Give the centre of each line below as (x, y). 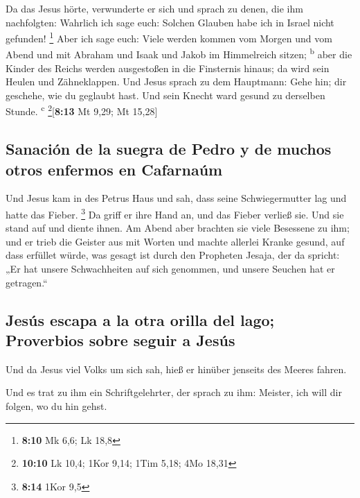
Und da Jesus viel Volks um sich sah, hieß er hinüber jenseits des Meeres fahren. (176, 369)
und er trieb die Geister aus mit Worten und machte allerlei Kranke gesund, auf (175, 241)
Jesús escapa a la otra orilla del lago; (140, 319)
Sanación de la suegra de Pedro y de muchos (169, 149)
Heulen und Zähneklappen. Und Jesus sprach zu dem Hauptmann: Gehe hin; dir (176, 81)
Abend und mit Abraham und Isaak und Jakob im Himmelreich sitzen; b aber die (179, 53)
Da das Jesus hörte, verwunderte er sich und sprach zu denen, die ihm (154, 8)
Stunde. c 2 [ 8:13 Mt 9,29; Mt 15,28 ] (82, 110)
